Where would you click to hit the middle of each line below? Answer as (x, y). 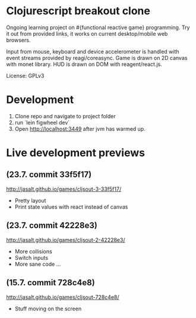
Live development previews (76, 153)
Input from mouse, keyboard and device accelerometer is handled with (93, 51)
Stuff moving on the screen (48, 308)
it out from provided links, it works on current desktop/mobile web (87, 33)
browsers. (18, 40)
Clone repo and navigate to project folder (65, 116)
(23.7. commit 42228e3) (52, 226)
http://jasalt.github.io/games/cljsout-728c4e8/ (63, 297)
